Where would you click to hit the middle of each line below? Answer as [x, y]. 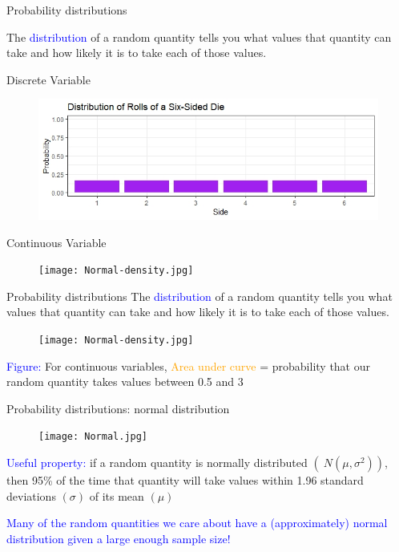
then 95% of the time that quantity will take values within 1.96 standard [185, 480]
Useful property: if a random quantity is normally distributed [157, 463]
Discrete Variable [48, 79]
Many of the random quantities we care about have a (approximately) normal [197, 523]
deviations [31, 495]
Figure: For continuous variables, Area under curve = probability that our [188, 365]
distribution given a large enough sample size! [119, 538]
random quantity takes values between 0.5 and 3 [125, 382]
